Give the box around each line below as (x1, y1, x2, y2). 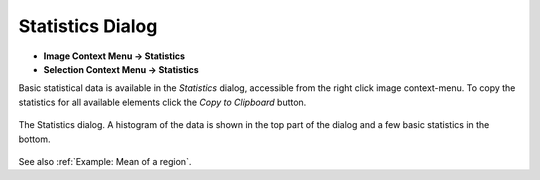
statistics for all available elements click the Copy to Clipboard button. (18, 96, 307, 108)
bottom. (18, 133, 51, 145)
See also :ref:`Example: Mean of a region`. (18, 155, 192, 167)
